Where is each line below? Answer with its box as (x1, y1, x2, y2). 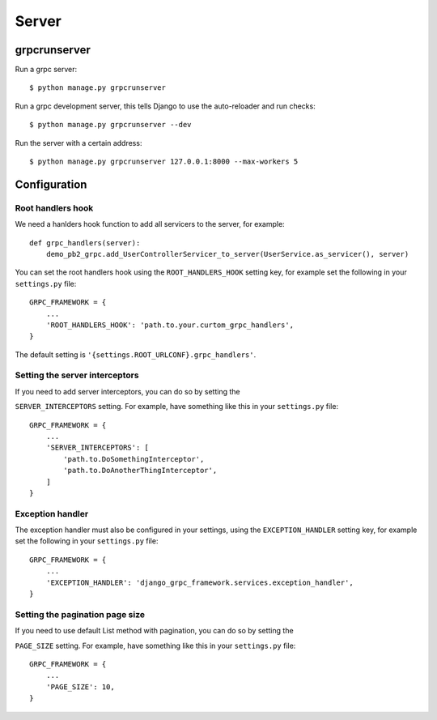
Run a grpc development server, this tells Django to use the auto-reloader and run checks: (15, 101, 316, 111)
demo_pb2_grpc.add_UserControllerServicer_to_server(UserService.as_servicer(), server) (45, 249, 409, 258)
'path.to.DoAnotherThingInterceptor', (63, 466, 218, 475)
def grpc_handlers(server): (29, 238, 141, 247)
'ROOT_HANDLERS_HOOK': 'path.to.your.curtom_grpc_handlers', (45, 320, 295, 330)
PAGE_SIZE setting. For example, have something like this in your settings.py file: (15, 641, 296, 650)
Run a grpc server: (15, 65, 77, 75)
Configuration (15, 177, 87, 191)
